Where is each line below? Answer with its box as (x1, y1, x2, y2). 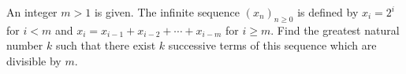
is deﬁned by (297, 4, 359, 20)
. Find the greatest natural (270, 21, 400, 38)
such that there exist (55, 37, 156, 54)
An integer (6, 4, 58, 20)
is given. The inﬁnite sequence (94, 4, 240, 20)
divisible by (6, 52, 61, 68)
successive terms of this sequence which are (168, 37, 377, 54)
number (6, 37, 43, 54)
